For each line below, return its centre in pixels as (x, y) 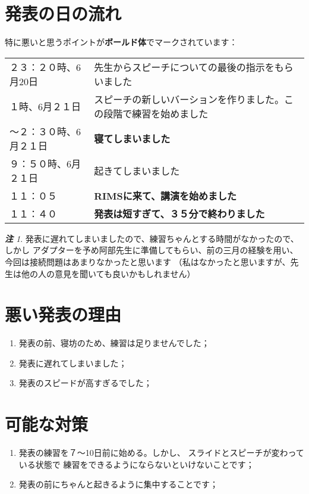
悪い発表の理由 (63, 314)
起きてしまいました (137, 170)
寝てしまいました (132, 138)
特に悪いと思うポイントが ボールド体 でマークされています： (121, 42)
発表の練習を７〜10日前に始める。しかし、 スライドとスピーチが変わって (161, 453)
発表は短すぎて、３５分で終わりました (179, 213)
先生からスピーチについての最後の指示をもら (194, 67)
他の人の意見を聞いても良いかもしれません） (108, 273)
